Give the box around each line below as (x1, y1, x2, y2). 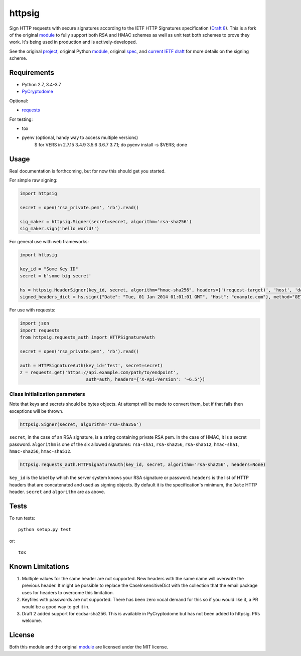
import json (20, 320, 50, 326)
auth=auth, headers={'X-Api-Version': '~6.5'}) (86, 377, 205, 382)
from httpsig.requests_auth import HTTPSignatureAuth (20, 335, 155, 341)
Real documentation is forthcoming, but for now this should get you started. (9, 168, 166, 174)
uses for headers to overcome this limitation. (22, 589, 114, 595)
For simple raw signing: (9, 177, 58, 183)
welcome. (22, 617, 42, 624)
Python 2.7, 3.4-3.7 (22, 82, 61, 88)
